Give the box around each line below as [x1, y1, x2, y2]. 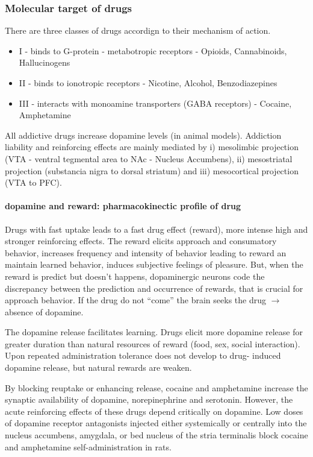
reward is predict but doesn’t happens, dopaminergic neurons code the [5, 269, 265, 282]
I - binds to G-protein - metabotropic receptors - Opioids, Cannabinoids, [19, 44, 287, 57]
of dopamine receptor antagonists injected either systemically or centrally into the [5, 417, 307, 429]
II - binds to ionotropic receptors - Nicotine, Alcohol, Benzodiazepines [19, 77, 277, 89]
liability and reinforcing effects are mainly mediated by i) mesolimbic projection [5, 140, 299, 153]
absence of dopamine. [5, 305, 84, 318]
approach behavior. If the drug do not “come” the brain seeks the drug [5, 294, 266, 306]
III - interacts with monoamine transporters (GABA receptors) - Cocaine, [19, 96, 292, 109]
